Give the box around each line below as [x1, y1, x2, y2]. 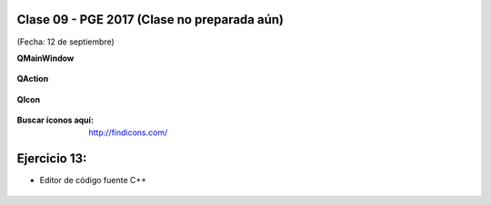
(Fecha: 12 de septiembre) [16, 36, 115, 47]
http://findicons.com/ [88, 127, 168, 138]
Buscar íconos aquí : [16, 114, 95, 126]
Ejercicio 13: [16, 151, 87, 167]
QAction [16, 73, 49, 84]
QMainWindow [16, 53, 75, 63]
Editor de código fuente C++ [39, 175, 147, 186]
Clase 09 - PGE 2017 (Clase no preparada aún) [16, 12, 284, 27]
